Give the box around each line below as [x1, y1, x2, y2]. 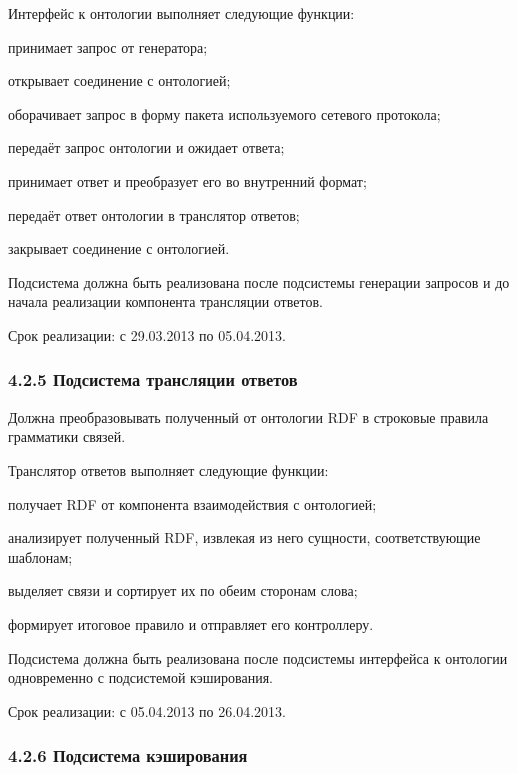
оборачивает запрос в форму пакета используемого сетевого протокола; [8, 103, 441, 124]
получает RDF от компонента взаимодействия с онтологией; [8, 493, 377, 514]
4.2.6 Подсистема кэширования [8, 743, 248, 768]
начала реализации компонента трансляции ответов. [8, 291, 323, 312]
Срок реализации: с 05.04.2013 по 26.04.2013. [8, 700, 286, 721]
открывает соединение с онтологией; [8, 70, 231, 91]
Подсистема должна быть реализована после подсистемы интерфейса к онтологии [8, 647, 508, 668]
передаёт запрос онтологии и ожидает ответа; [8, 137, 285, 158]
